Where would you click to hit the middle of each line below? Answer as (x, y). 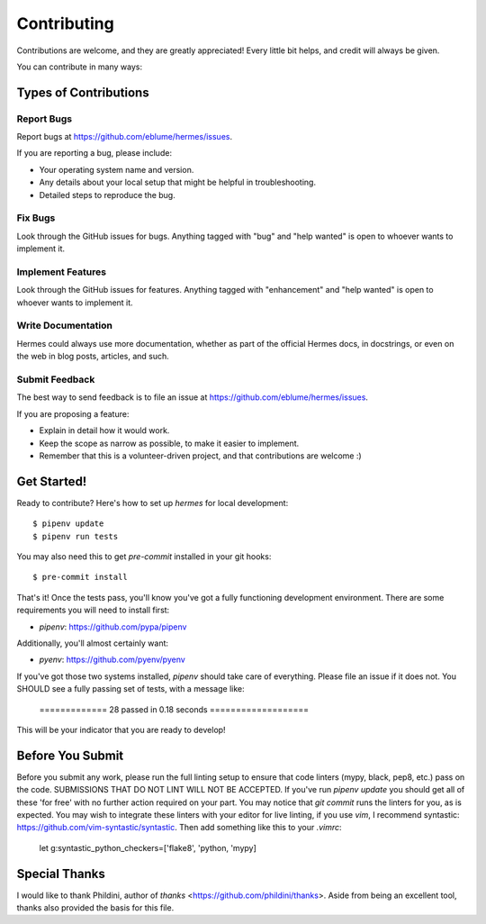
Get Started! (52, 481)
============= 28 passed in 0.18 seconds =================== (174, 709)
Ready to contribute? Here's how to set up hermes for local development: (153, 503)
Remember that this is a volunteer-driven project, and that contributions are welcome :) (200, 456)
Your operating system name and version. (117, 169)
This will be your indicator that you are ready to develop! (121, 729)
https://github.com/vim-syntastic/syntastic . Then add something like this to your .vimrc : (179, 828)
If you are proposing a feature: (73, 413)
